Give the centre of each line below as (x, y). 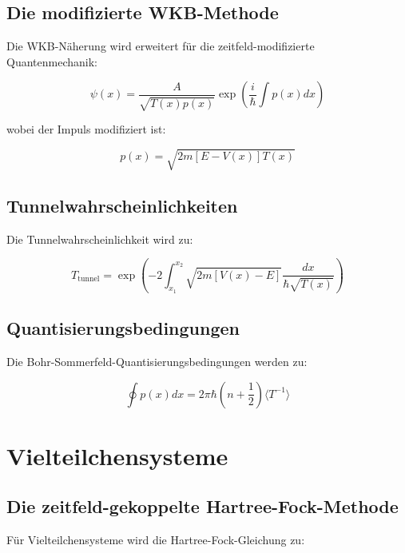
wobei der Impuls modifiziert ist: (86, 129)
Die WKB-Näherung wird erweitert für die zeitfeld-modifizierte (161, 46)
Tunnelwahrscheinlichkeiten (122, 205)
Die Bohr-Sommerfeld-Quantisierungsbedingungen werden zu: (157, 361)
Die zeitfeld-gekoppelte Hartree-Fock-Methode (202, 506)
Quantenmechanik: (52, 61)
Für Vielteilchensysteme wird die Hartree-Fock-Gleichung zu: (156, 540)
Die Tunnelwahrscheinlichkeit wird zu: (100, 239)
